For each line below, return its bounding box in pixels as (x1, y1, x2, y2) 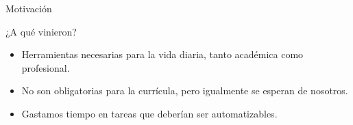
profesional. (21, 60, 70, 74)
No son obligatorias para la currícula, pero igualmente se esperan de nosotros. (21, 83, 348, 98)
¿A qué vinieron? (5, 24, 77, 38)
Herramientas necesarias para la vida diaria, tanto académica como (21, 47, 304, 61)
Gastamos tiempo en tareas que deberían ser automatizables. (21, 106, 278, 120)
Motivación (5, 1, 52, 15)
